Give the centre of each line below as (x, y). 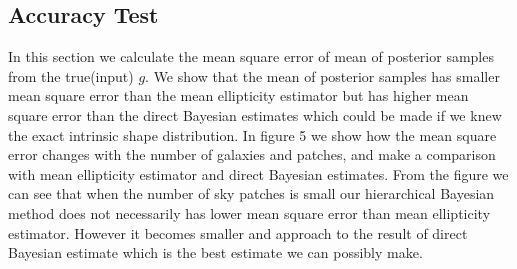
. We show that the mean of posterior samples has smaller (322, 75)
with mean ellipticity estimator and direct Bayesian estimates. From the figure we (258, 173)
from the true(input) (71, 75)
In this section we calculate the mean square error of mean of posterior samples (251, 56)
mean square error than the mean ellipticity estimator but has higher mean (238, 95)
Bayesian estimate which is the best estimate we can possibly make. (215, 252)
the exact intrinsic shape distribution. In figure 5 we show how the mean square (252, 134)
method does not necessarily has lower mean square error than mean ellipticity (249, 212)
